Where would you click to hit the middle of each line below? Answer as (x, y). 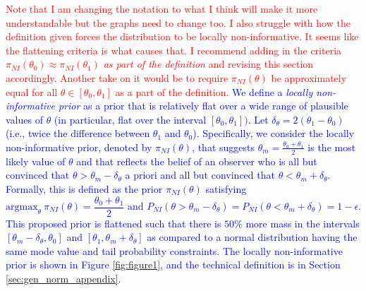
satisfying (226, 188)
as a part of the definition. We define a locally (214, 91)
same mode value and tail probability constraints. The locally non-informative (174, 250)
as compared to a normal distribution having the (252, 237)
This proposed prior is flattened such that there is (114, 223)
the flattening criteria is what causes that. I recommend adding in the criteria (174, 50)
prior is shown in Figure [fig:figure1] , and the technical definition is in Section (173, 265)
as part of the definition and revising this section (208, 64)
